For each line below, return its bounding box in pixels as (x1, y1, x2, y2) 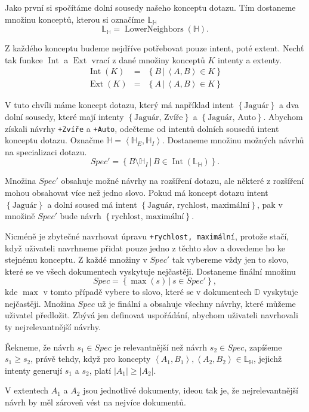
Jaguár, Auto (208, 113, 256, 122)
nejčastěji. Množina (5, 297, 75, 309)
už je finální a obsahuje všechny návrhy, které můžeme (97, 297, 296, 309)
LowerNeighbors (124, 25, 184, 34)
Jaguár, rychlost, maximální (147, 201, 250, 210)
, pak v (257, 198, 283, 210)
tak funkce (5, 53, 43, 66)
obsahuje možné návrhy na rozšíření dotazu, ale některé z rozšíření (61, 174, 304, 187)
